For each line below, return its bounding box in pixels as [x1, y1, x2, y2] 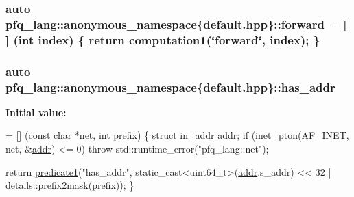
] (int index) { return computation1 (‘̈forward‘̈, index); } [5, 31, 320, 48]
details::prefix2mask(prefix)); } [5, 178, 134, 192]
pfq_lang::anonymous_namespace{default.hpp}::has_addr [5, 78, 335, 95]
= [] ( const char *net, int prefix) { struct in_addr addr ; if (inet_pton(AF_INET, [5, 128, 349, 142]
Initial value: [5, 105, 67, 119]
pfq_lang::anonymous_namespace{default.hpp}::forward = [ [5, 15, 347, 32]
